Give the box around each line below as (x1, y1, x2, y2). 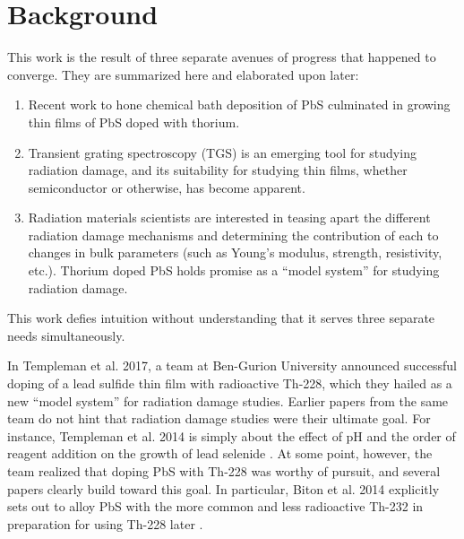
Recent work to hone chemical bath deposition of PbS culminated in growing (28, 95, 451, 114)
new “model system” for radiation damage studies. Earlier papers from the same (7, 391, 449, 410)
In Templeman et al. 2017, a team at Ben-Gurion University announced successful (7, 356, 457, 375)
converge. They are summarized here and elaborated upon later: (7, 65, 359, 83)
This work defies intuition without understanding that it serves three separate (7, 309, 435, 327)
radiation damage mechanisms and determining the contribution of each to (28, 225, 439, 244)
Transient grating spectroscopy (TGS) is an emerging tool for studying (28, 143, 417, 161)
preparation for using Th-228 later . (7, 514, 203, 533)
